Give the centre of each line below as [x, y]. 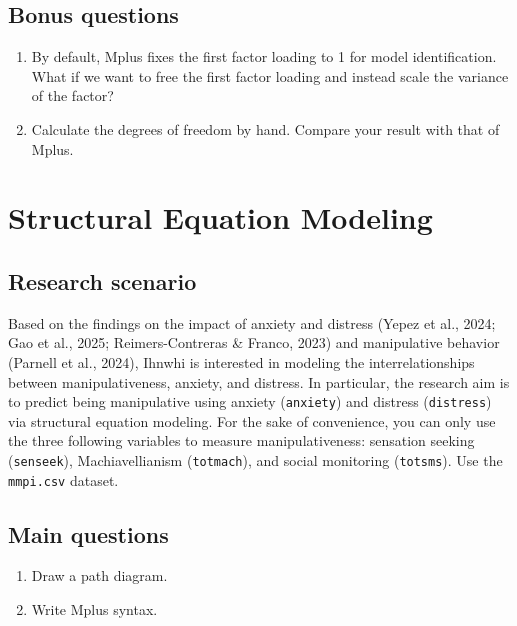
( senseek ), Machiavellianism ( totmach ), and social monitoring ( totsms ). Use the [255, 459]
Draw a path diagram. [99, 575]
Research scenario [102, 280]
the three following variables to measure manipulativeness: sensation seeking [241, 440]
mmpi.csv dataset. [63, 479]
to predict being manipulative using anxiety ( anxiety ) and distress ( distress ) [250, 401]
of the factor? [72, 95]
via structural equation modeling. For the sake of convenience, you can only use [252, 420]
